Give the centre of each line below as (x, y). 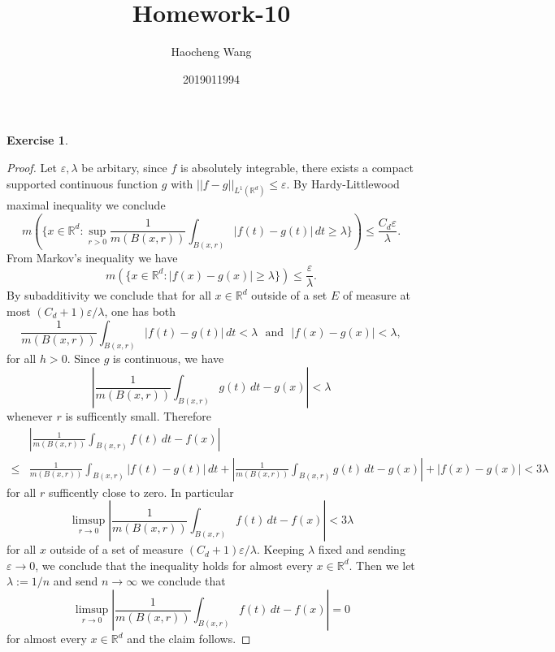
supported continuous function (82, 183)
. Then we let (382, 565)
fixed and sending (362, 549)
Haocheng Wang (211, 52)
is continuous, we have (169, 358)
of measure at (376, 295)
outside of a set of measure (117, 549)
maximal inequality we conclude (86, 205)
